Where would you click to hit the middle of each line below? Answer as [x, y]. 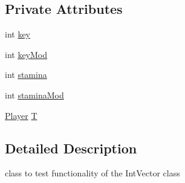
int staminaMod [34, 95]
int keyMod [26, 54]
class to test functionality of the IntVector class [92, 173]
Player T [21, 115]
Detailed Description [71, 148]
